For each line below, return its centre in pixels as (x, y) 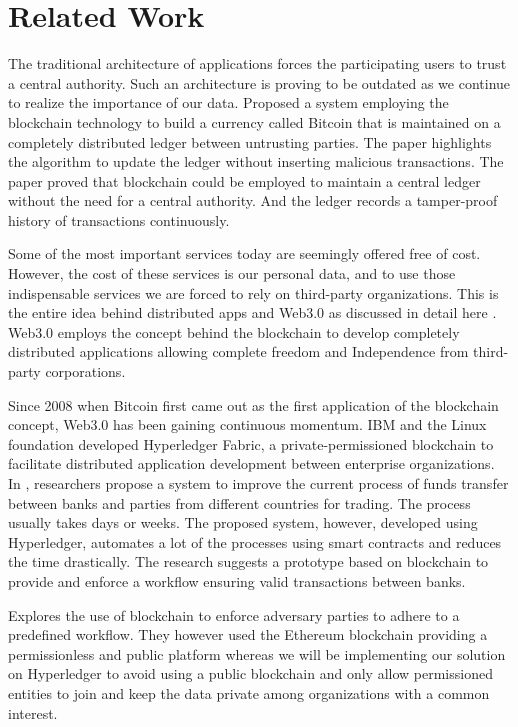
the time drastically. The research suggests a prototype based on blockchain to (248, 561)
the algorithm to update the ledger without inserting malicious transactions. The (256, 161)
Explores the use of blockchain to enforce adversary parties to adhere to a (234, 614)
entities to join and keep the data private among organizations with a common (249, 692)
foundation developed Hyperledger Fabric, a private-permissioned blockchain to (251, 443)
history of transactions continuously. (119, 219)
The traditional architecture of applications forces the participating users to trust (257, 63)
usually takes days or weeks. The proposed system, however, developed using (243, 522)
